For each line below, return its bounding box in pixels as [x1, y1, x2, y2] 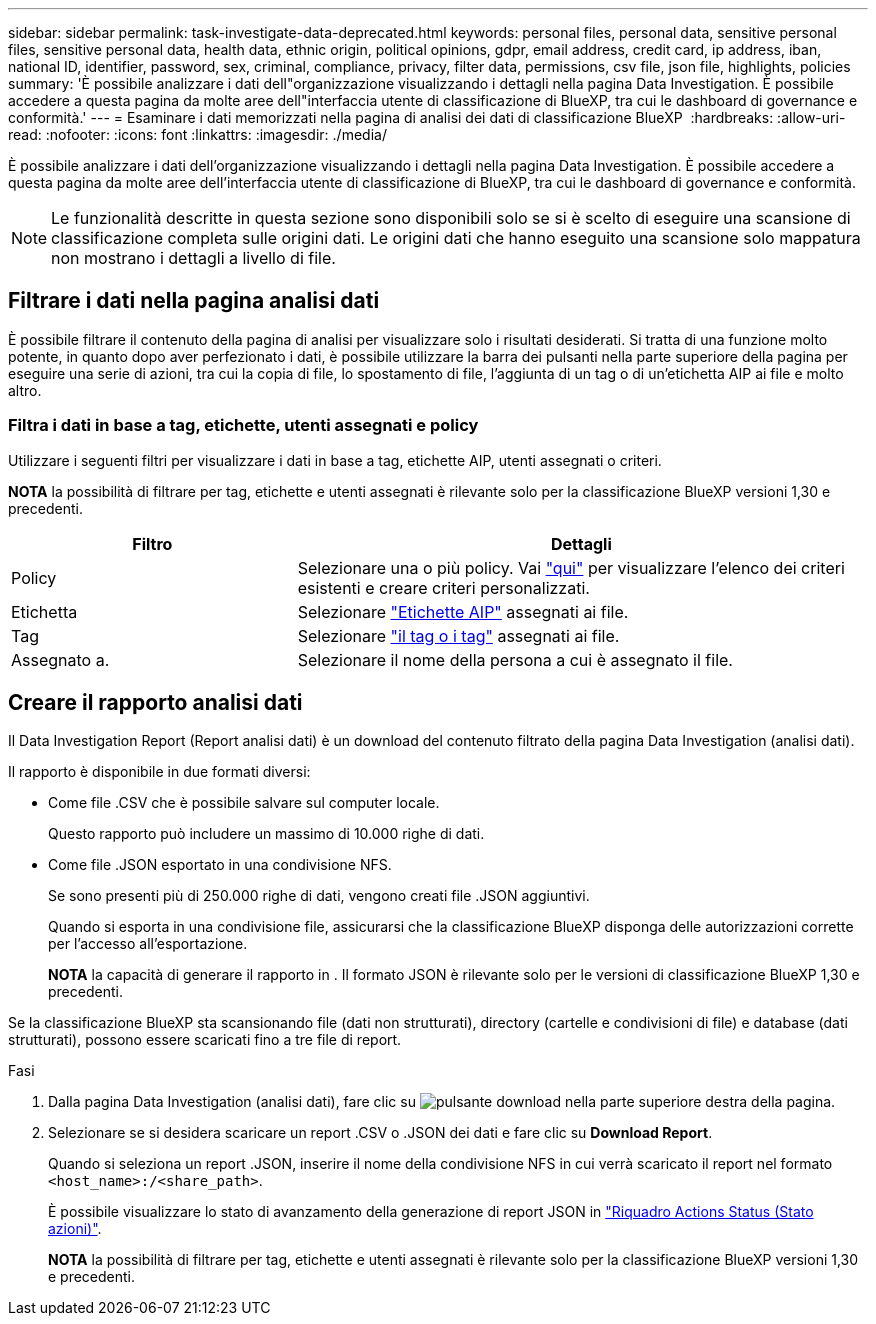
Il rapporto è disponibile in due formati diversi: [8, 763, 311, 781]
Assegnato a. [11, 649, 110, 670]
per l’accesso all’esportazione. [48, 935, 248, 953]
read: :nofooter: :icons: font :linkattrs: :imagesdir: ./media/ [8, 126, 387, 143]
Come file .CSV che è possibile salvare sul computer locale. [48, 794, 440, 812]
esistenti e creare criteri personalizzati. [297, 577, 590, 598]
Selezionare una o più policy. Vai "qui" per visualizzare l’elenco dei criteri [297, 557, 845, 578]
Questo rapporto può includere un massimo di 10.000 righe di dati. [48, 825, 485, 843]
